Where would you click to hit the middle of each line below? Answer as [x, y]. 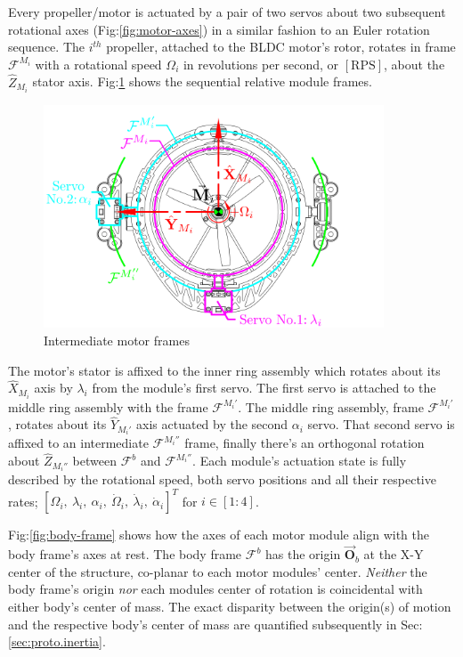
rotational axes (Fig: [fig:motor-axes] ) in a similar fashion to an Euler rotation [219, 29]
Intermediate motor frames [117, 341]
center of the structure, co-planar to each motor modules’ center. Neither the [218, 571]
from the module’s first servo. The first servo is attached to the [264, 388]
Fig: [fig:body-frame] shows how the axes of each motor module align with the [219, 535]
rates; [23, 501]
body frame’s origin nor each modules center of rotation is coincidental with [215, 589]
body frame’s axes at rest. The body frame [125, 554]
